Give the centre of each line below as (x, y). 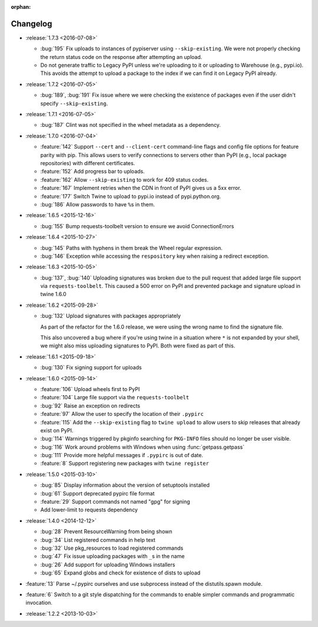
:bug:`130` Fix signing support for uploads (91, 367)
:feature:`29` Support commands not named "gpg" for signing (115, 502)
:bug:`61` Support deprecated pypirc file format (97, 493)
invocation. (39, 603)
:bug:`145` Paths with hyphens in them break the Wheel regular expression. (132, 248)
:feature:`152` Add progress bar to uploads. (93, 172)
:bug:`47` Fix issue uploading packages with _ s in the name (112, 556)
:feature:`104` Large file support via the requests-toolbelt (115, 398)
